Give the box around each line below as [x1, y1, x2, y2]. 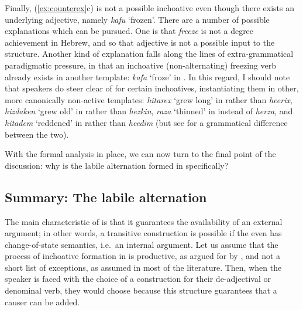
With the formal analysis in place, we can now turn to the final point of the [5, 148, 276, 160]
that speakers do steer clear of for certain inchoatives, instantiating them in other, [5, 82, 299, 94]
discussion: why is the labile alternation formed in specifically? [5, 159, 229, 171]
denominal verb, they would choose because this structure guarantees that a [5, 284, 277, 297]
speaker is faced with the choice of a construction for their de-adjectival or [5, 272, 271, 285]
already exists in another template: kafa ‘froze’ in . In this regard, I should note [5, 70, 290, 83]
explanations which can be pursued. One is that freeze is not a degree [5, 25, 254, 37]
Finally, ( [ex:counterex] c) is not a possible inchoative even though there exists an [5, 2, 294, 13]
